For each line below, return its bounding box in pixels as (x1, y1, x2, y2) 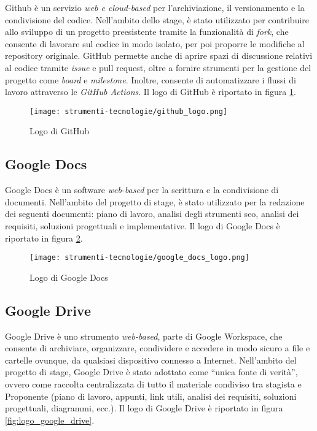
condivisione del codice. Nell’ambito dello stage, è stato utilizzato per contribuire (5, 13, 310, 26)
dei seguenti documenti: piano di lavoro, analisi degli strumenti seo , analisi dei (5, 207, 299, 220)
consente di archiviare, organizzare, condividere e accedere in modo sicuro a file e (5, 341, 310, 354)
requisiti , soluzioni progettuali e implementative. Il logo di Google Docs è (5, 219, 280, 232)
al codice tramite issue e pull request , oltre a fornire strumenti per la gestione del (5, 61, 311, 74)
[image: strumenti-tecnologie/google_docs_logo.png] (29, 253, 249, 262)
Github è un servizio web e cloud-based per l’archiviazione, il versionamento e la (5, 1, 305, 13)
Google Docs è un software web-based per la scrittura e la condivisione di (5, 183, 279, 196)
